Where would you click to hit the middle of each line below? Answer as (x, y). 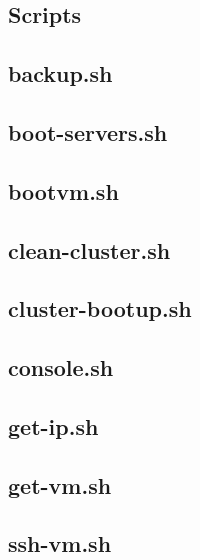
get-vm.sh (60, 484)
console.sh (61, 367)
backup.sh (60, 73)
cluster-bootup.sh (100, 308)
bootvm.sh (63, 190)
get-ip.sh (53, 425)
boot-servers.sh (88, 131)
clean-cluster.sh (89, 249)
